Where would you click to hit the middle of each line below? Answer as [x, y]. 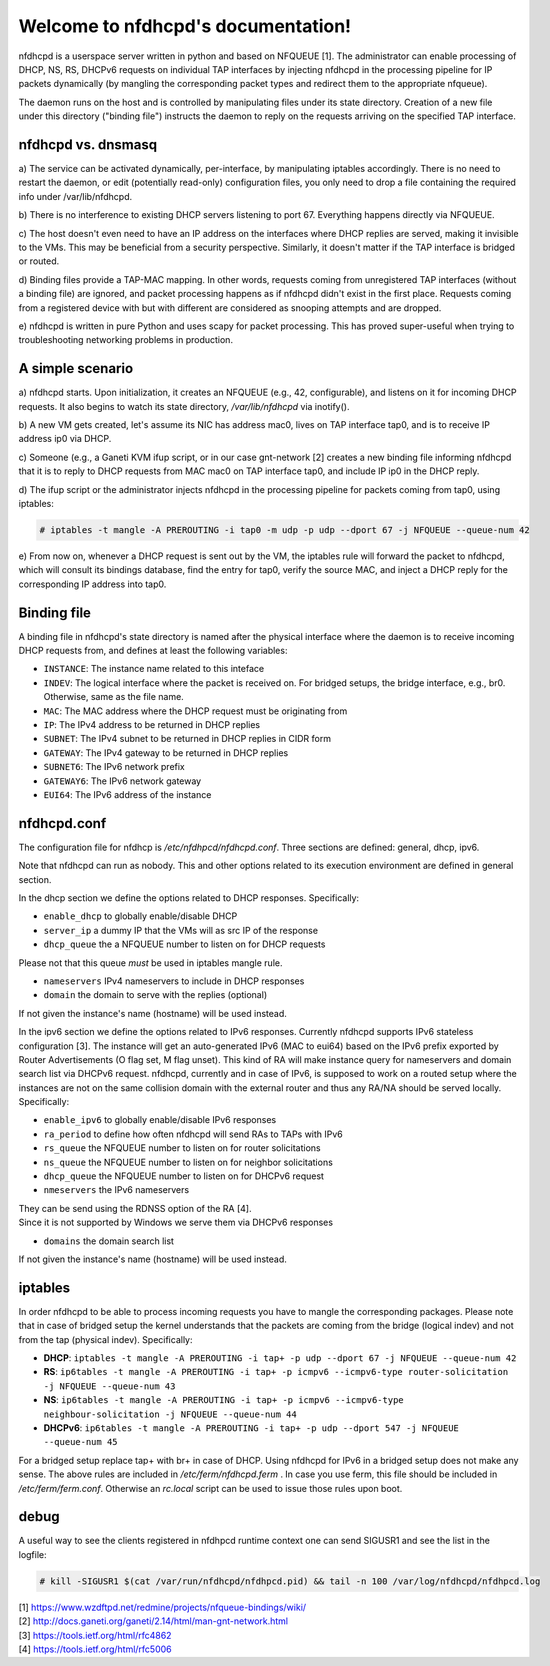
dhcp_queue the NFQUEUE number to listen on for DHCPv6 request [184, 1176]
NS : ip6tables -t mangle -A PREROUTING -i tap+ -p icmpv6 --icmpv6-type [223, 1400]
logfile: [32, 1554]
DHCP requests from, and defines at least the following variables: [153, 650]
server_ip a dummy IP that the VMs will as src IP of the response [181, 930]
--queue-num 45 [81, 1442]
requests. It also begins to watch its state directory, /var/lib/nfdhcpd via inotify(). [184, 406]
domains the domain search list [109, 1241]
